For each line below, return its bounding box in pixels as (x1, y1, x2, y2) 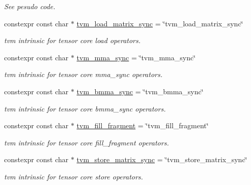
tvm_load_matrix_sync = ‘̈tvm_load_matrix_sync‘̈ (76, 18, 243, 28)
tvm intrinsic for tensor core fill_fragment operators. (4, 137, 169, 147)
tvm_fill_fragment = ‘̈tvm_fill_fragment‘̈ (76, 120, 209, 131)
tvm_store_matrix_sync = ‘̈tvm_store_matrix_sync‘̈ (76, 154, 247, 165)
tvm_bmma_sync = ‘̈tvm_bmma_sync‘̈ (76, 86, 204, 96)
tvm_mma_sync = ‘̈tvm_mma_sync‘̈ (76, 52, 196, 62)
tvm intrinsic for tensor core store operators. (4, 171, 143, 181)
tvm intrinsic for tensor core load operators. (4, 35, 141, 46)
